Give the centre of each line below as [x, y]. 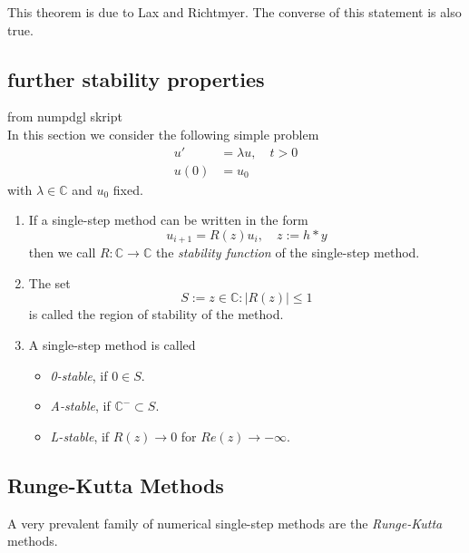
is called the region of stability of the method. [156, 314]
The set [49, 282]
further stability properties [136, 78]
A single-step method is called [112, 345]
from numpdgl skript [65, 116]
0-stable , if [79, 375]
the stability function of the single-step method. [288, 252]
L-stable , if [80, 436]
